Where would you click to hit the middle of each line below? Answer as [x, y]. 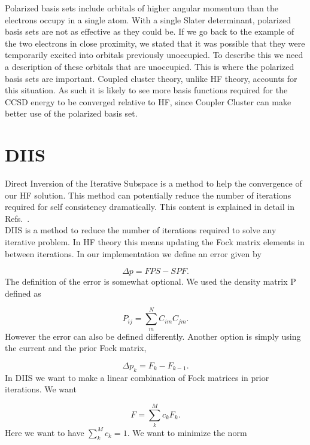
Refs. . [17, 218]
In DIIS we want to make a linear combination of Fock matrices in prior [137, 377]
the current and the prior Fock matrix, [76, 348]
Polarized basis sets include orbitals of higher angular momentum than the [142, 8]
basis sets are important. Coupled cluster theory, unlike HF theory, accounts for [151, 78]
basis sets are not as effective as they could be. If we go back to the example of [150, 31]
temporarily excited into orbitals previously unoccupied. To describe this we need [154, 55]
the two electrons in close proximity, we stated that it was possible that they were [155, 43]
